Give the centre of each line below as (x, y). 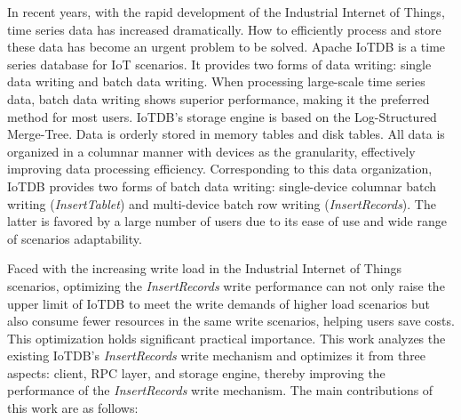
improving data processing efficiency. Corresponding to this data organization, (220, 169)
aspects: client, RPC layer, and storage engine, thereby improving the (196, 372)
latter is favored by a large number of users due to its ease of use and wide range (227, 221)
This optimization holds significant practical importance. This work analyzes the (227, 338)
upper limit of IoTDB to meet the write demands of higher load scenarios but (219, 303)
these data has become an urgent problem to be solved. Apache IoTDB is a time (227, 47)
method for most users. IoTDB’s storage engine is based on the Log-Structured (222, 116)
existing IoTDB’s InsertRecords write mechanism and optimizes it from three (217, 355)
